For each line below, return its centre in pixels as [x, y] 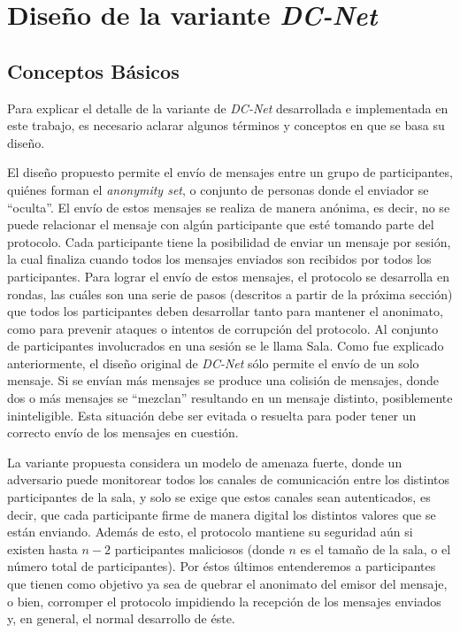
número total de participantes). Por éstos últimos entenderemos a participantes [222, 566]
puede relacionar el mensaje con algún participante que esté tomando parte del [221, 224]
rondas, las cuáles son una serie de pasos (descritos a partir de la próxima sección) [230, 293]
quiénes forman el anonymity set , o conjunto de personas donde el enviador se [218, 189]
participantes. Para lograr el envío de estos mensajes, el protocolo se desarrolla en [228, 276]
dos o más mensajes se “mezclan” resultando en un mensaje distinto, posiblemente [230, 398]
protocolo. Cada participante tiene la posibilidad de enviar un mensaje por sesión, [229, 241]
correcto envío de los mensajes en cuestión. [123, 432]
